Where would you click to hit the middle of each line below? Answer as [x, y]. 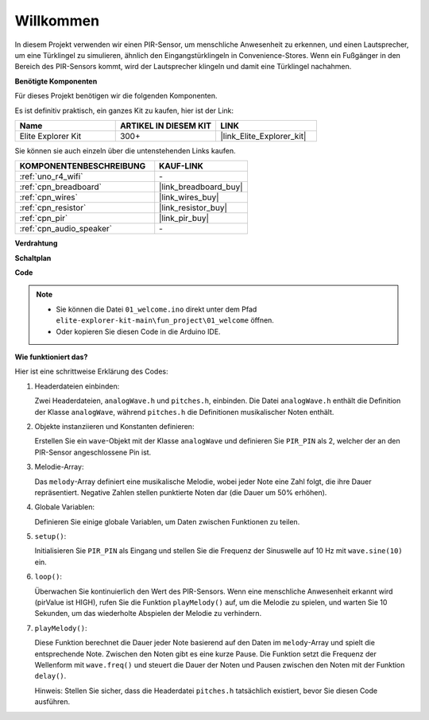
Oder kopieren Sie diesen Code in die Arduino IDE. [139, 331]
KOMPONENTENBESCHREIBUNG [83, 166]
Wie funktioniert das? [51, 357]
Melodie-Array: [59, 467]
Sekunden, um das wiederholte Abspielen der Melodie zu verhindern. [148, 614]
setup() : [50, 536]
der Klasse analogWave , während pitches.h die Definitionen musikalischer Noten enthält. [184, 412]
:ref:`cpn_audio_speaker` [66, 229]
